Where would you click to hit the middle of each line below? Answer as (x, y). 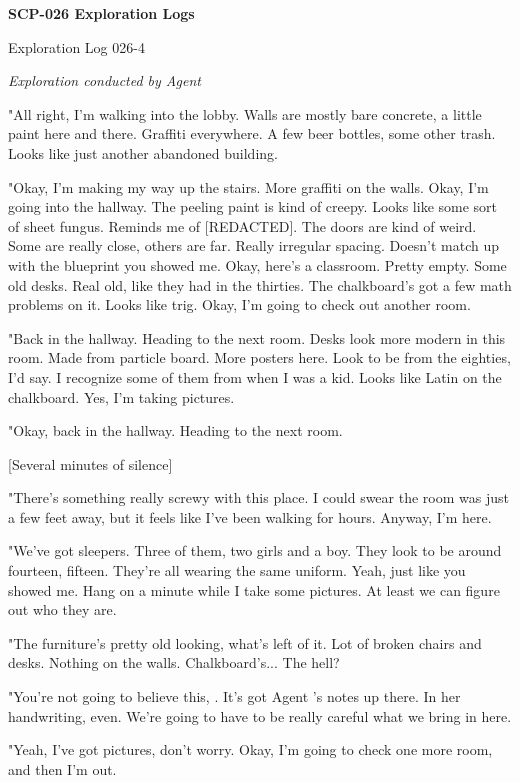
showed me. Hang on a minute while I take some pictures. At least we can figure (254, 589)
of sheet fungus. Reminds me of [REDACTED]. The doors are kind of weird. (242, 225)
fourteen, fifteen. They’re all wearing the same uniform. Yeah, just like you (237, 570)
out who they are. (62, 609)
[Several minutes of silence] (90, 463)
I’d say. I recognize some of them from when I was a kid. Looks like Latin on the (255, 376)
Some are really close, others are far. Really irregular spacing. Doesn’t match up (253, 245)
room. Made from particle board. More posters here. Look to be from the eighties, (259, 357)
